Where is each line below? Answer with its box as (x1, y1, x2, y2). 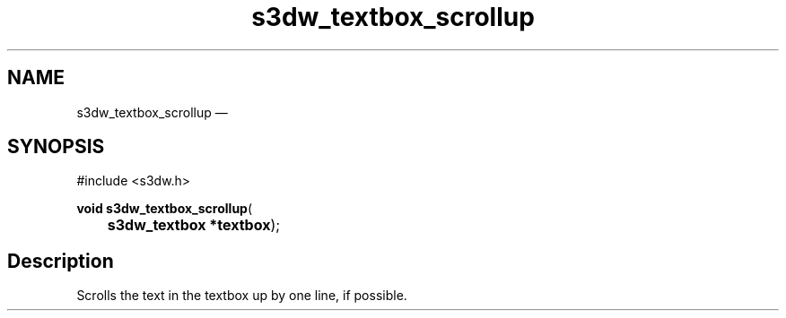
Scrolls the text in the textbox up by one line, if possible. (76, 288, 407, 304)
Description (7, 249, 114, 272)
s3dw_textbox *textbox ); (107, 216, 281, 235)
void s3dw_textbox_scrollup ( (76, 201, 253, 217)
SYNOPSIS (7, 135, 105, 159)
